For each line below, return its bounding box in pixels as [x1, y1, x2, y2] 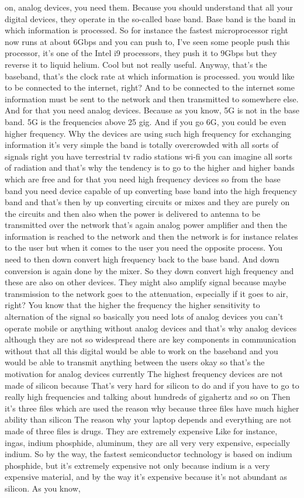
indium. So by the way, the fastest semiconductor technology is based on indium [5, 448, 292, 460]
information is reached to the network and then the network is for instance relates [5, 230, 298, 242]
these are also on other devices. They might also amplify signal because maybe [5, 276, 286, 288]
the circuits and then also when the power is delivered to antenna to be [5, 207, 261, 219]
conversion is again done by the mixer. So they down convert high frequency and [5, 264, 294, 276]
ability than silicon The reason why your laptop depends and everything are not [5, 413, 292, 426]
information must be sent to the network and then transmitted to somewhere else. [5, 92, 299, 105]
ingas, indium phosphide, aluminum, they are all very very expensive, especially [5, 436, 291, 448]
